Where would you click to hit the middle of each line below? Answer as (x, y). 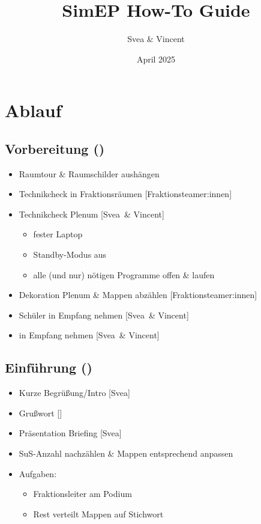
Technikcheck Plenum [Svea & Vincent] (91, 214)
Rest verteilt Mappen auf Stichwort (98, 513)
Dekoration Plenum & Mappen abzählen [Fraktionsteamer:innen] (138, 295)
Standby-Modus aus (70, 254)
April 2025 (156, 59)
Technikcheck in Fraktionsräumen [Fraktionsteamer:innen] (125, 194)
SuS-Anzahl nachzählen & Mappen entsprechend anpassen (126, 453)
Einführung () (49, 367)
